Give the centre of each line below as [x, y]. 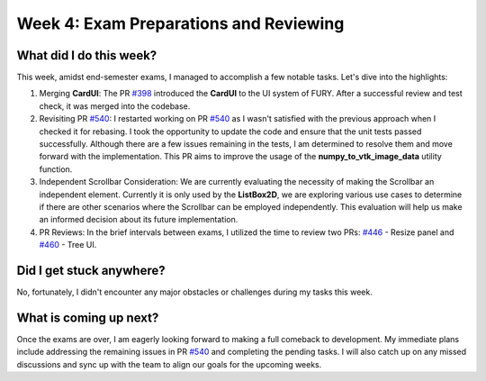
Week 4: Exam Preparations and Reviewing [180, 23]
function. [56, 169]
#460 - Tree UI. [68, 245]
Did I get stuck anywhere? [91, 270]
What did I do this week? [87, 55]
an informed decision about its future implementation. [139, 220]
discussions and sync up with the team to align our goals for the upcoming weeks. [169, 364]
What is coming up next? [88, 317]
